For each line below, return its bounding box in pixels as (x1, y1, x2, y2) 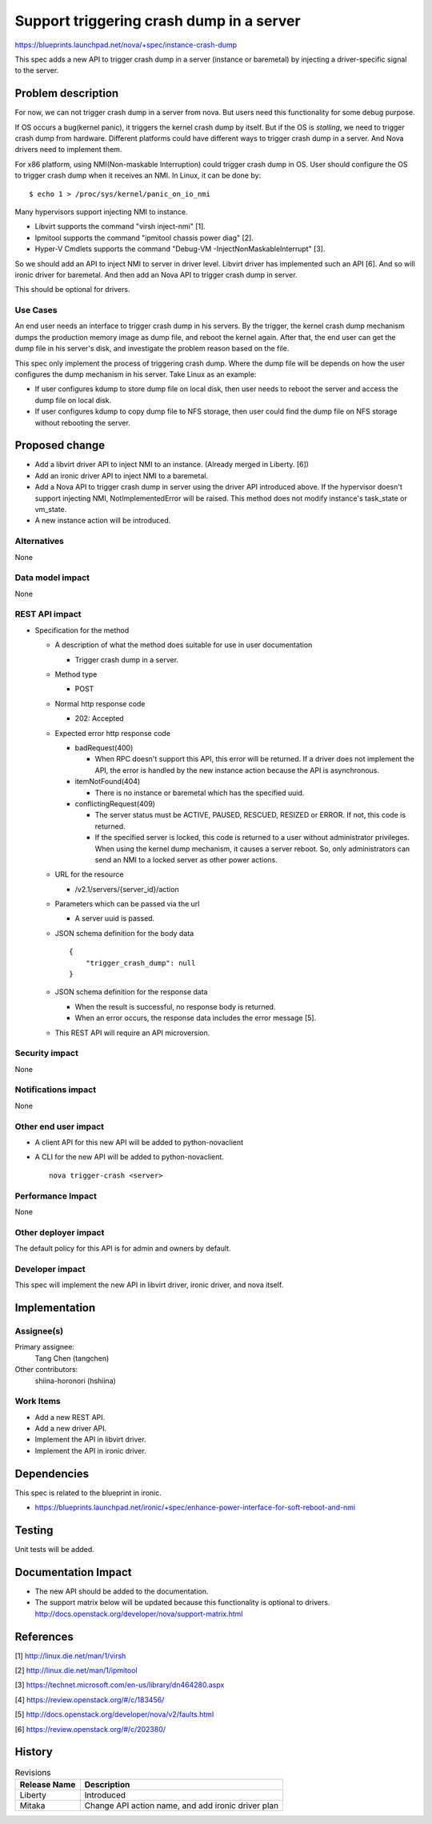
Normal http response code (54, 698, 146, 708)
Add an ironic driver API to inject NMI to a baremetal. (34, 470, 208, 480)
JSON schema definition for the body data (54, 928, 194, 938)
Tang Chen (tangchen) (34, 1353, 110, 1363)
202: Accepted (74, 714, 124, 723)
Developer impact (14, 1263, 86, 1274)
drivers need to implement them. (14, 145, 122, 154)
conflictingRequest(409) (74, 798, 156, 808)
